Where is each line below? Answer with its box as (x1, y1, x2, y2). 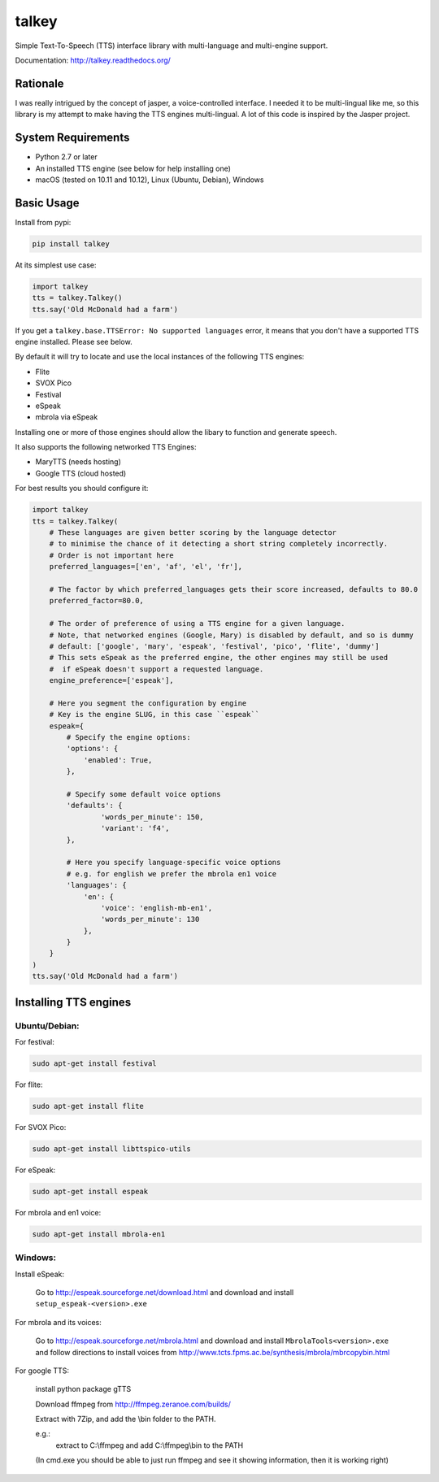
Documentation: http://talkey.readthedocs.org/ (15, 55, 171, 65)
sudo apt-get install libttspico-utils (32, 1144, 191, 1154)
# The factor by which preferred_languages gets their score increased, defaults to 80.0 (49, 585, 419, 593)
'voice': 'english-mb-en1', (100, 903, 213, 912)
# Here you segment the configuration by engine (49, 698, 247, 707)
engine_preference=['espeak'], (49, 676, 174, 685)
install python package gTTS (35, 1384, 132, 1394)
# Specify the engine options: (66, 732, 191, 742)
